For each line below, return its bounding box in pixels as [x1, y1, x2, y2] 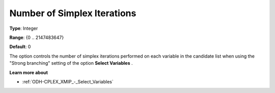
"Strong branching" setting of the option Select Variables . [9, 60, 133, 66]
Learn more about [9, 69, 48, 75]
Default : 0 [9, 43, 31, 50]
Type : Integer [9, 25, 38, 31]
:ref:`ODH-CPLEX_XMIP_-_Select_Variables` [22, 78, 114, 84]
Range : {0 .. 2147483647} [9, 34, 64, 40]
